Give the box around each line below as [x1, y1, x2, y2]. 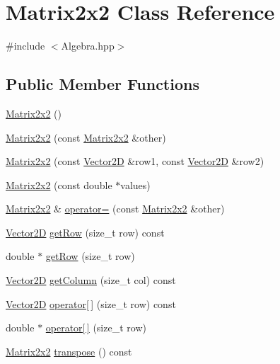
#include [6, 38, 45, 53]
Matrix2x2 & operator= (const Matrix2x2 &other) [6, 201, 225, 216]
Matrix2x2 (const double [6, 177, 112, 192]
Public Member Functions [6, 73, 199, 95]
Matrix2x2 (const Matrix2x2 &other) [6, 130, 166, 144]
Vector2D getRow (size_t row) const [6, 224, 165, 239]
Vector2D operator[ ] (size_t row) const [6, 296, 176, 311]
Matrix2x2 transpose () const [6, 343, 132, 358]
